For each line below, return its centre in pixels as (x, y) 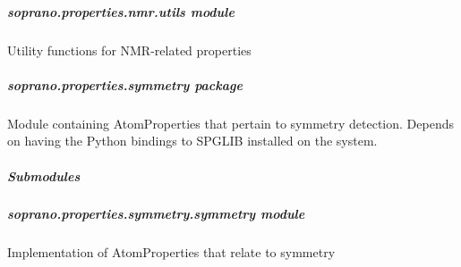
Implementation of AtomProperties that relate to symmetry (171, 252)
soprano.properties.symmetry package (125, 84)
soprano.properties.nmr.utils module (121, 11)
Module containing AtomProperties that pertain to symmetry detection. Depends (230, 123)
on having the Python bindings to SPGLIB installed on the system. (192, 141)
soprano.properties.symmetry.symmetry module (156, 214)
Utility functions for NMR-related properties (129, 50)
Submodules (44, 175)
